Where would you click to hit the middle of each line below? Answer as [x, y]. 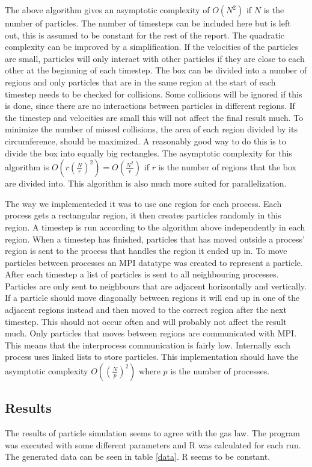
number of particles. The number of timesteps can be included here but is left [148, 23]
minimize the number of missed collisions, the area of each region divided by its [151, 129]
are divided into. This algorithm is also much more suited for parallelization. [146, 183]
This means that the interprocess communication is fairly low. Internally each [148, 345]
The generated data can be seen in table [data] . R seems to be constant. [138, 456]
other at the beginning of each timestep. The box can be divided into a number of [156, 70]
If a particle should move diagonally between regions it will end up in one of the [152, 298]
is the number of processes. [220, 371]
